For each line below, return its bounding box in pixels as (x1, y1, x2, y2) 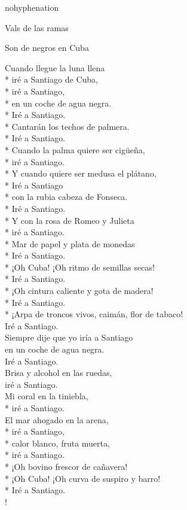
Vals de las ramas (5, 21, 69, 34)
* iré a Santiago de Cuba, (5, 73, 98, 86)
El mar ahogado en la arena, (5, 413, 109, 426)
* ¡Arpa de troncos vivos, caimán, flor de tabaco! (5, 308, 183, 320)
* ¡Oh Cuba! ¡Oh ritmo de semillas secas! (5, 260, 155, 273)
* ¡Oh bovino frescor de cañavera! (5, 460, 128, 472)
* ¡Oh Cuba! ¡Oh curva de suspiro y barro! (5, 472, 161, 484)
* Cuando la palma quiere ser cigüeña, (5, 143, 145, 156)
